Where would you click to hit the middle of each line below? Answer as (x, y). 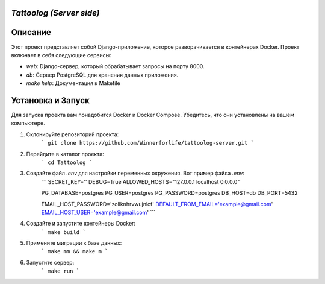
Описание (31, 32)
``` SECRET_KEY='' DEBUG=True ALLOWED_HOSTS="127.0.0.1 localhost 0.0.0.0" (141, 181)
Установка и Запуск (50, 100)
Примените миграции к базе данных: (74, 243)
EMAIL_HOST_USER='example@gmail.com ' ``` (98, 212)
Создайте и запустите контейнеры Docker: (81, 224)
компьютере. (28, 123)
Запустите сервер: (50, 262)
